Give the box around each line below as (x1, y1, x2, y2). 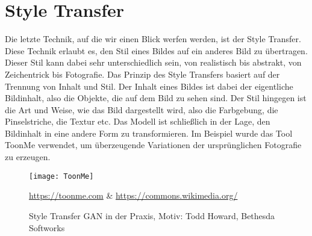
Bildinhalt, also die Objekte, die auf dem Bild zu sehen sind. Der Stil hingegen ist (5, 92, 307, 104)
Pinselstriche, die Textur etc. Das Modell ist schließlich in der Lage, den (5, 115, 270, 128)
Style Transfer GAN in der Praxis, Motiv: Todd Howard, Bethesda (29, 209, 275, 222)
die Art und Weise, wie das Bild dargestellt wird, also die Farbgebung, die (5, 103, 278, 116)
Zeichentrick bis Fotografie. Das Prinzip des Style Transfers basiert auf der (5, 67, 280, 80)
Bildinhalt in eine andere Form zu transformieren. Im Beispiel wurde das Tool (5, 126, 293, 139)
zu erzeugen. (5, 151, 51, 163)
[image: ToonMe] (29, 172, 94, 181)
